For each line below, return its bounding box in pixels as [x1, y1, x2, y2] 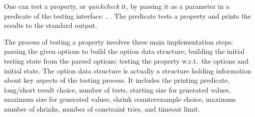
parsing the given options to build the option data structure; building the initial [4, 46, 245, 56]
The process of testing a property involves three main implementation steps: [4, 36, 233, 47]
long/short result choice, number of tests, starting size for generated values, [4, 84, 231, 94]
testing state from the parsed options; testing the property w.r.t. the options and [4, 55, 249, 66]
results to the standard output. [4, 20, 97, 30]
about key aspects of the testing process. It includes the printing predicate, [4, 75, 230, 85]
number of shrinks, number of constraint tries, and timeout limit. [4, 103, 200, 114]
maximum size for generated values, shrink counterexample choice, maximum [4, 94, 236, 104]
